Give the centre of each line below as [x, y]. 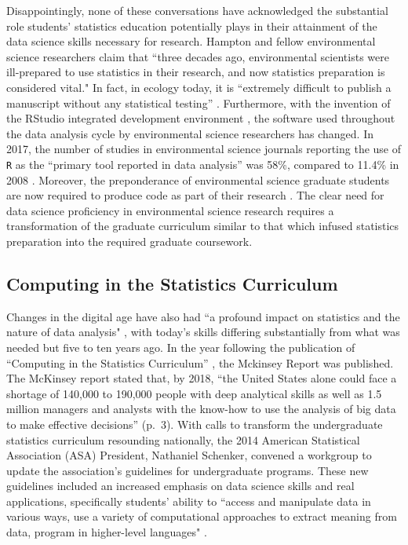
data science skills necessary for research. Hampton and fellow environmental [191, 41]
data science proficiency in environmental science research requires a [170, 210]
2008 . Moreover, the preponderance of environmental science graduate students [198, 179]
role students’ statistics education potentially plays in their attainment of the [192, 26]
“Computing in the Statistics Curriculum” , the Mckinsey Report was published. [200, 362]
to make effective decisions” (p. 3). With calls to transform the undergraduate [195, 424]
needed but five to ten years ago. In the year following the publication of [181, 347]
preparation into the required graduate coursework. [129, 241]
